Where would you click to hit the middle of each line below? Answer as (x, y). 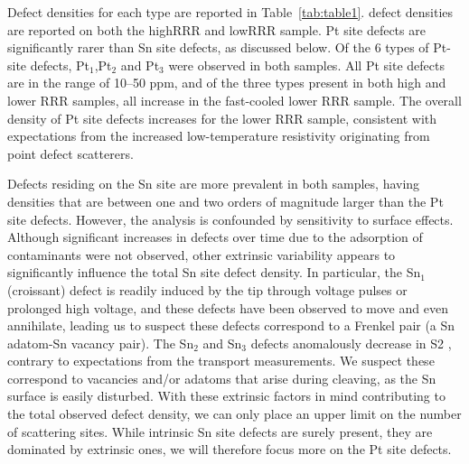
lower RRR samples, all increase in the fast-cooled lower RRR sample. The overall (234, 100)
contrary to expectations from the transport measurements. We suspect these (221, 361)
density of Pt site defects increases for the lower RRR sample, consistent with (222, 118)
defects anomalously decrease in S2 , (351, 343)
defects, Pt (60, 65)
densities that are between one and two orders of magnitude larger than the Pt (225, 201)
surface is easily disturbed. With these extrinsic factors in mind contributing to (226, 396)
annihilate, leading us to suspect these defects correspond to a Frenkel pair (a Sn (231, 325)
